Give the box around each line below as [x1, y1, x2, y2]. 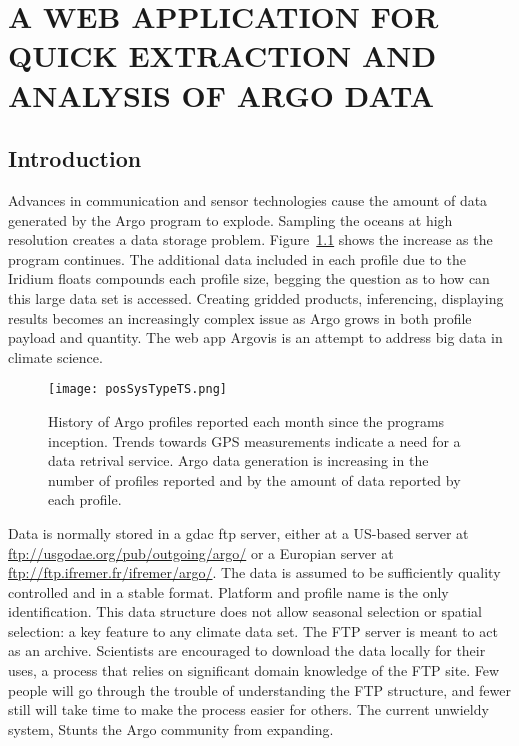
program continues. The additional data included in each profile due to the [8, 248, 466, 269]
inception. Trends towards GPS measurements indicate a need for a [48, 430, 461, 451]
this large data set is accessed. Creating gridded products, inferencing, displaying [8, 287, 504, 308]
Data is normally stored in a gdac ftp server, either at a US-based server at [8, 522, 469, 543]
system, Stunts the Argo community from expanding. [8, 718, 334, 739]
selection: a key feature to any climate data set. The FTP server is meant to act [8, 620, 498, 641]
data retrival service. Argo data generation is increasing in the [48, 450, 429, 471]
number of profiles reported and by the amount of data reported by [48, 469, 461, 490]
